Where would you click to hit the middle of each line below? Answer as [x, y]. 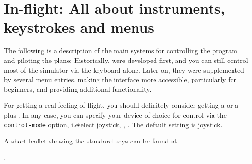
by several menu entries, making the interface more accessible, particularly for [120, 79]
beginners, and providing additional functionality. [78, 89]
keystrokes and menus [79, 27]
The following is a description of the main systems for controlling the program [121, 51]
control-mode [25, 125]
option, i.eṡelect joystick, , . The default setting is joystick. [135, 124]
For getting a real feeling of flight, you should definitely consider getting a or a [121, 105]
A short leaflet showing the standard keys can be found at [91, 141]
